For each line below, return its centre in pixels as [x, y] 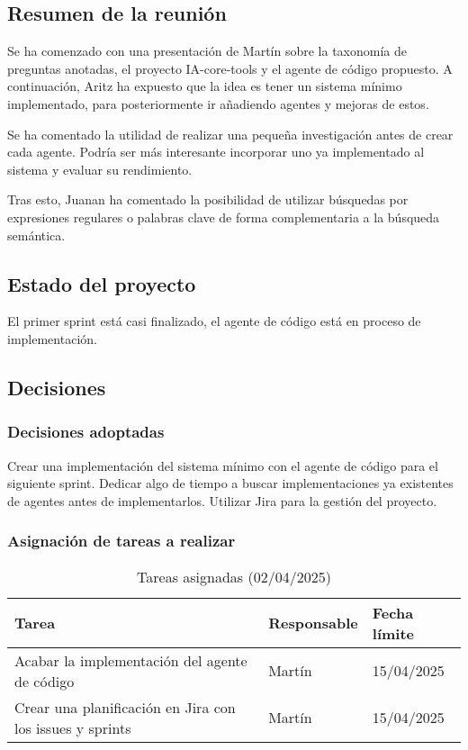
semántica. [36, 235]
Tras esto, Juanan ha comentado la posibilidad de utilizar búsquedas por [208, 199]
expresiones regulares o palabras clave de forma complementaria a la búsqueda [224, 217]
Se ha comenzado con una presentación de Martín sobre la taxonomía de [207, 51]
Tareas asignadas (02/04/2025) [234, 576]
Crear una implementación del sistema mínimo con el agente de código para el [223, 465]
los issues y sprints [73, 727]
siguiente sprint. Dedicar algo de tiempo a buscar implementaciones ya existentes [230, 483]
